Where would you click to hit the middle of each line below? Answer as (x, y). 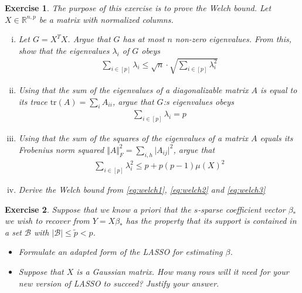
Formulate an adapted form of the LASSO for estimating (121, 252)
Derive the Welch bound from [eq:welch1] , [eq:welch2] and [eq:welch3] (142, 190)
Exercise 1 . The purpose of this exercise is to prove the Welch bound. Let (138, 8)
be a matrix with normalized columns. (106, 19)
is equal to (279, 89)
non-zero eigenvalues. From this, (233, 39)
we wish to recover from (47, 221)
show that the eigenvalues (64, 50)
